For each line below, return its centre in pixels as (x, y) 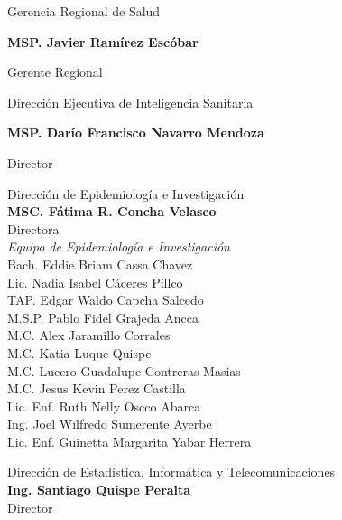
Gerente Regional (55, 72)
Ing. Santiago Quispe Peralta (99, 490)
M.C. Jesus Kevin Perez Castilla (97, 388)
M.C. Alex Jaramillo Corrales (89, 335)
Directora (33, 228)
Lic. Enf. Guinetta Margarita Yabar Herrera (129, 441)
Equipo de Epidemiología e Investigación (119, 246)
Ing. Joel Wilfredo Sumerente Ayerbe (110, 424)
